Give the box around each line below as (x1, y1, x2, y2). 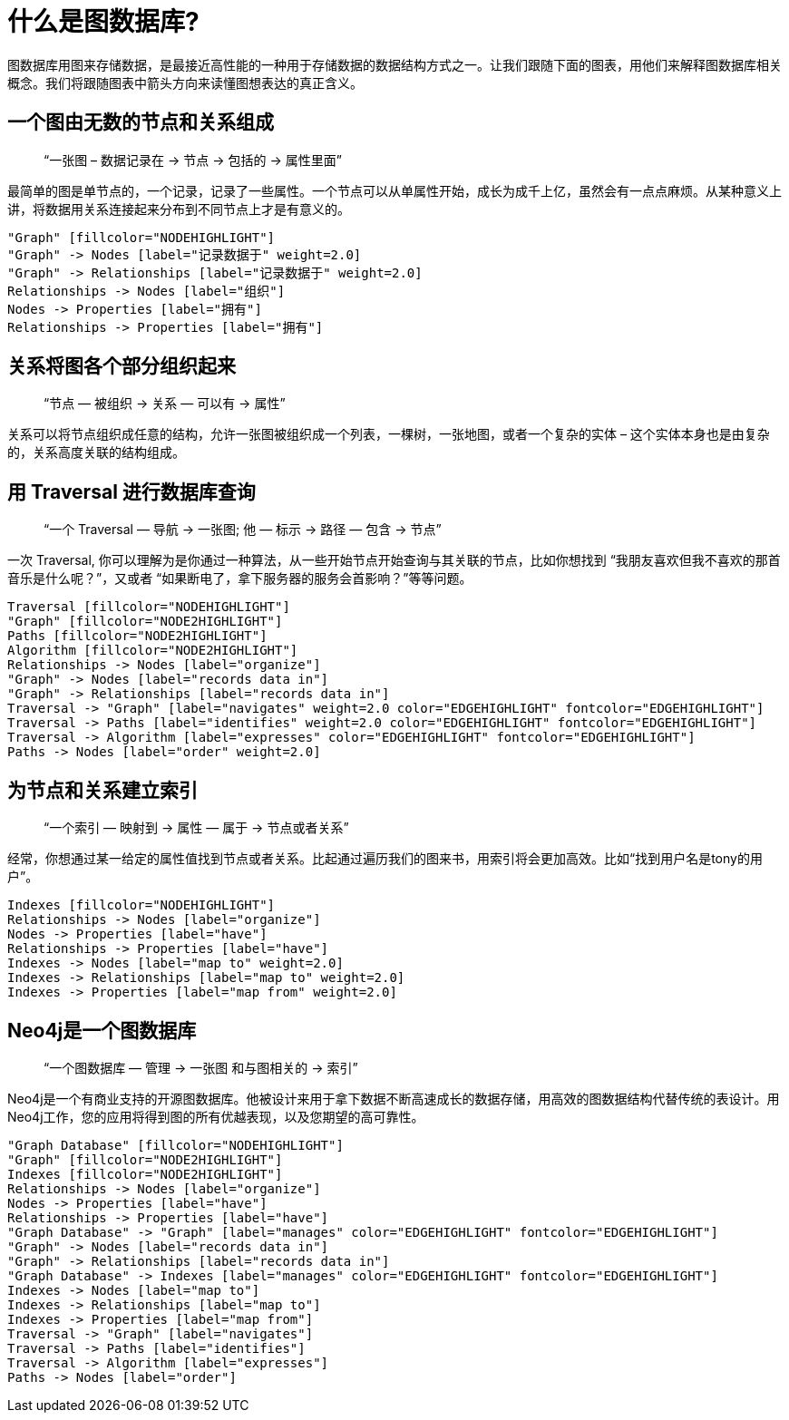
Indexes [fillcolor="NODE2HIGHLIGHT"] (7, 1166, 283, 1182)
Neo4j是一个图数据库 (7, 1018, 197, 1042)
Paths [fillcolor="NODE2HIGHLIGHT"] (7, 628, 268, 644)
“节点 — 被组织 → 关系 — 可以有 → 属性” (44, 395, 286, 412)
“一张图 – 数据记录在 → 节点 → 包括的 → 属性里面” (44, 151, 342, 168)
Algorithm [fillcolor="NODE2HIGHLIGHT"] (7, 643, 298, 658)
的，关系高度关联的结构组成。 (7, 444, 185, 461)
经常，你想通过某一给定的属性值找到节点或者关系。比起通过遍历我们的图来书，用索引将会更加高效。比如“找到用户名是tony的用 (7, 851, 763, 867)
